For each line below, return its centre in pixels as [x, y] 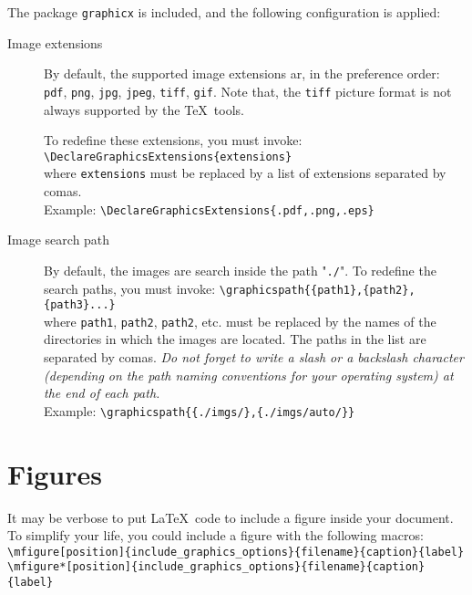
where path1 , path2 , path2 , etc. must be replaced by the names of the [240, 321]
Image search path [59, 240]
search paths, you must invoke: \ [135, 288]
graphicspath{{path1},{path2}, [320, 290]
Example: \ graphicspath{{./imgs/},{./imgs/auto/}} [200, 410]
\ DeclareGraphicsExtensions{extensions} [168, 157]
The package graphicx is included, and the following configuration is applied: [224, 12]
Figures [55, 473]
